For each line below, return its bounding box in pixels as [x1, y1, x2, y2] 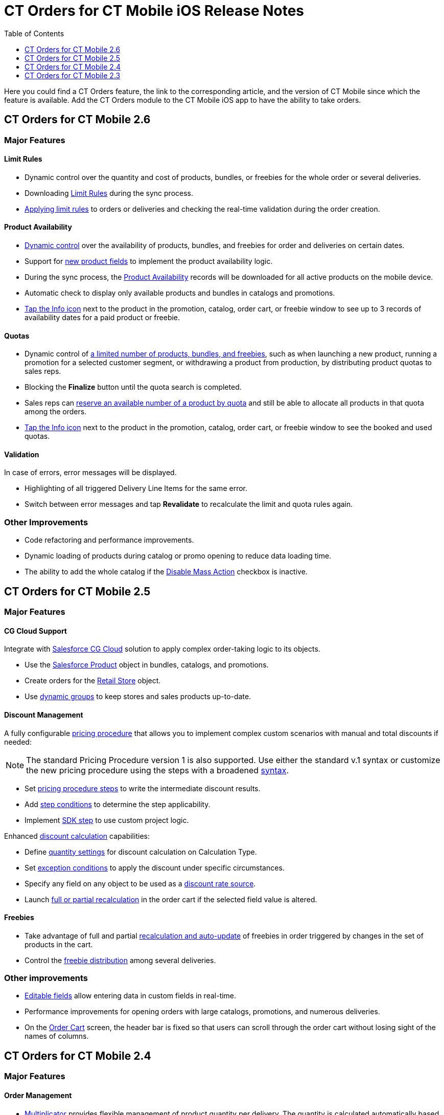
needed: [4, 737, 32, 746]
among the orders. [25, 407, 87, 416]
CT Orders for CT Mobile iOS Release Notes [4, 2, 305, 19]
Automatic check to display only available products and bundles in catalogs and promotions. [25, 288, 335, 298]
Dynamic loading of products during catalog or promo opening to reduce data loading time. [25, 551, 332, 561]
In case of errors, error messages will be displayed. [4, 468, 177, 477]
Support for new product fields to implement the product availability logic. [25, 257, 273, 266]
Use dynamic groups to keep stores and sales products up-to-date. [25, 692, 251, 701]
